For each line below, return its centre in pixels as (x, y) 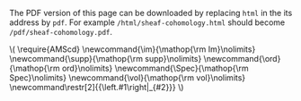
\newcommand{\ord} (242, 59)
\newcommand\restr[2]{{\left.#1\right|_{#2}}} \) (97, 87)
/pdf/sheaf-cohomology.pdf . (61, 32)
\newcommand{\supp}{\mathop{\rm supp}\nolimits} (106, 59)
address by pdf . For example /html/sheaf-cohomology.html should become (147, 22)
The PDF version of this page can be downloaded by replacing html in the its (151, 13)
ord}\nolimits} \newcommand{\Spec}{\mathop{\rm (155, 68)
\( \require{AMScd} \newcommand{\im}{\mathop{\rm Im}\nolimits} (133, 49)
